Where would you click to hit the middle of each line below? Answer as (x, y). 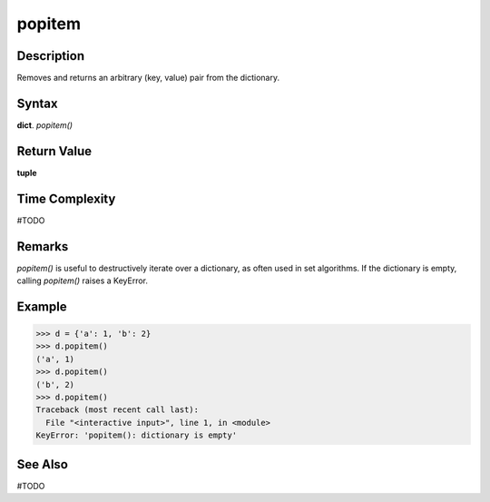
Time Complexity (66, 198)
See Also (42, 464)
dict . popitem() (44, 125)
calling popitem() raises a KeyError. (83, 281)
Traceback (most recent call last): (118, 410)
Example (42, 306)
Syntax (37, 103)
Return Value (54, 151)
